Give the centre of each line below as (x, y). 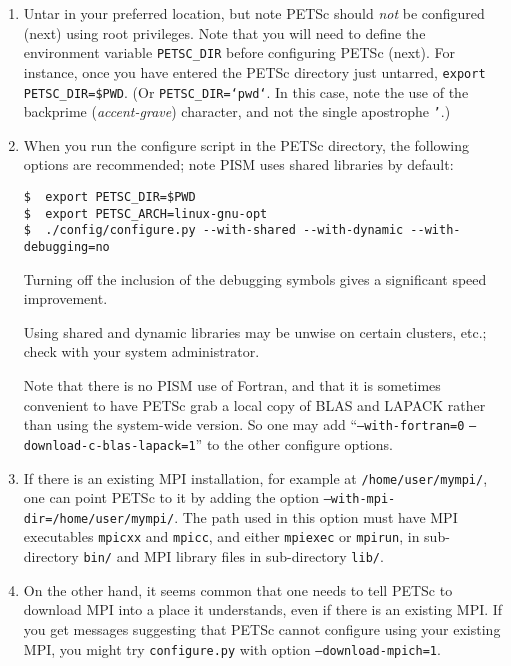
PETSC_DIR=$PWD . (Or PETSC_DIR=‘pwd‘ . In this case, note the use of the (246, 91)
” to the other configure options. (294, 443)
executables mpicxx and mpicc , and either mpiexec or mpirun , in (221, 536)
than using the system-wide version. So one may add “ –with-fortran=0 (244, 424)
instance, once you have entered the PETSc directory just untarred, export (254, 71)
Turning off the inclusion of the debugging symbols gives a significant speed (255, 278)
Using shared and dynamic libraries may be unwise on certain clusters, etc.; (255, 331)
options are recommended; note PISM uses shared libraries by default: (238, 164)
